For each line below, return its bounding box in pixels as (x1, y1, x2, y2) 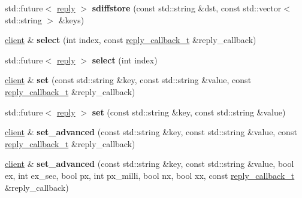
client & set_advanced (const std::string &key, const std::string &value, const (5, 126, 297, 138)
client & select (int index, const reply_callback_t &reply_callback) (5, 33, 256, 46)
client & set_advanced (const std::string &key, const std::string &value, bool (5, 157, 294, 170)
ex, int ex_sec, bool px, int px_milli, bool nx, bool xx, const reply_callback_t (5, 169, 295, 181)
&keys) (58, 13, 84, 26)
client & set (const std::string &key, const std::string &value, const (5, 74, 252, 86)
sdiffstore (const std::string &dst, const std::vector (92, 2, 282, 14)
